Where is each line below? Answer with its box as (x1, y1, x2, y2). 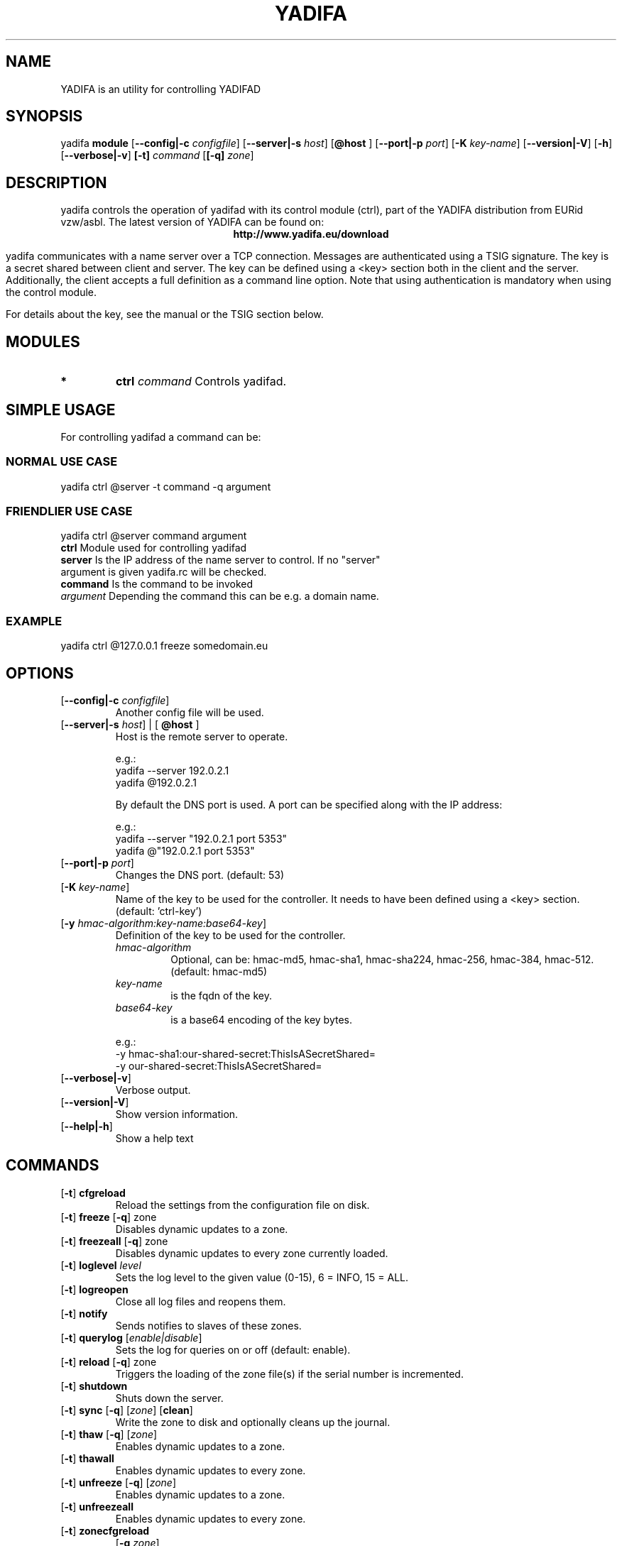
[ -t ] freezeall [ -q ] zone (60, 1234, 168, 1247)
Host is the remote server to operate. (115, 730, 288, 743)
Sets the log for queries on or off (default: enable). (115, 1343, 351, 1356)
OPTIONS (6, 664, 74, 682)
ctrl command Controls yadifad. (116, 374, 287, 389)
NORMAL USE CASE (6, 454, 118, 469)
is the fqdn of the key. (170, 989, 273, 1002)
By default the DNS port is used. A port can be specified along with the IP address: (115, 799, 503, 811)
